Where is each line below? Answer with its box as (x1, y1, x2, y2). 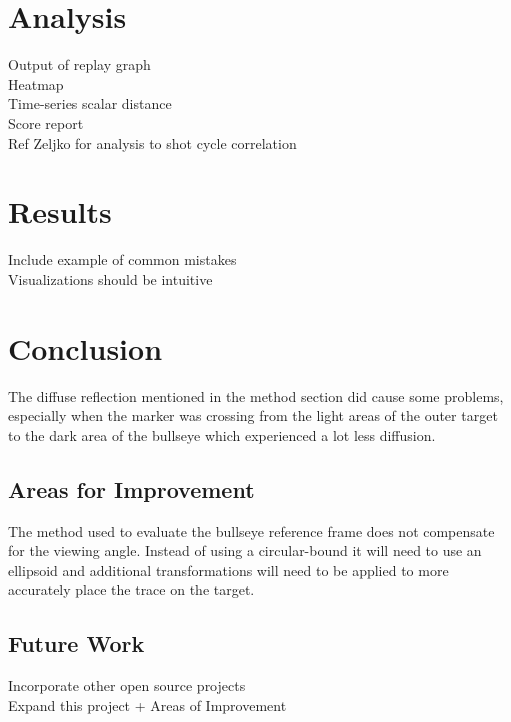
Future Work (8, 628, 145, 659)
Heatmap (8, 73, 64, 94)
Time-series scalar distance (8, 93, 172, 114)
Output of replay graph (8, 54, 151, 75)
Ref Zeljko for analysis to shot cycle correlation (8, 132, 297, 153)
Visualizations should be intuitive (8, 268, 213, 289)
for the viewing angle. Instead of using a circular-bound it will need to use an (8, 540, 482, 561)
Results (8, 191, 112, 232)
